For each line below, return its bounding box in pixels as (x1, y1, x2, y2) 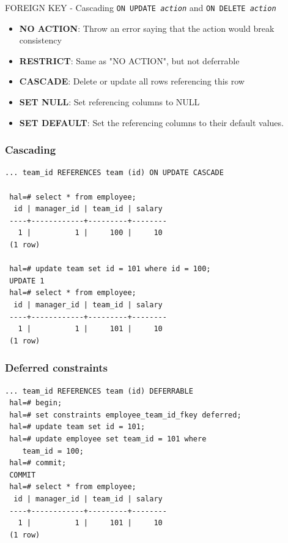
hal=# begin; (9, 399, 62, 408)
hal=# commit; (9, 459, 67, 468)
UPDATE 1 (9, 276, 45, 285)
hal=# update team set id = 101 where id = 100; (9, 264, 211, 274)
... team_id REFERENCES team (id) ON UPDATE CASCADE (5, 168, 224, 178)
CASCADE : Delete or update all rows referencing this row (19, 75, 245, 88)
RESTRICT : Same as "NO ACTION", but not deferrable (19, 54, 240, 67)
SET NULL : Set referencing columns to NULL (19, 95, 200, 108)
